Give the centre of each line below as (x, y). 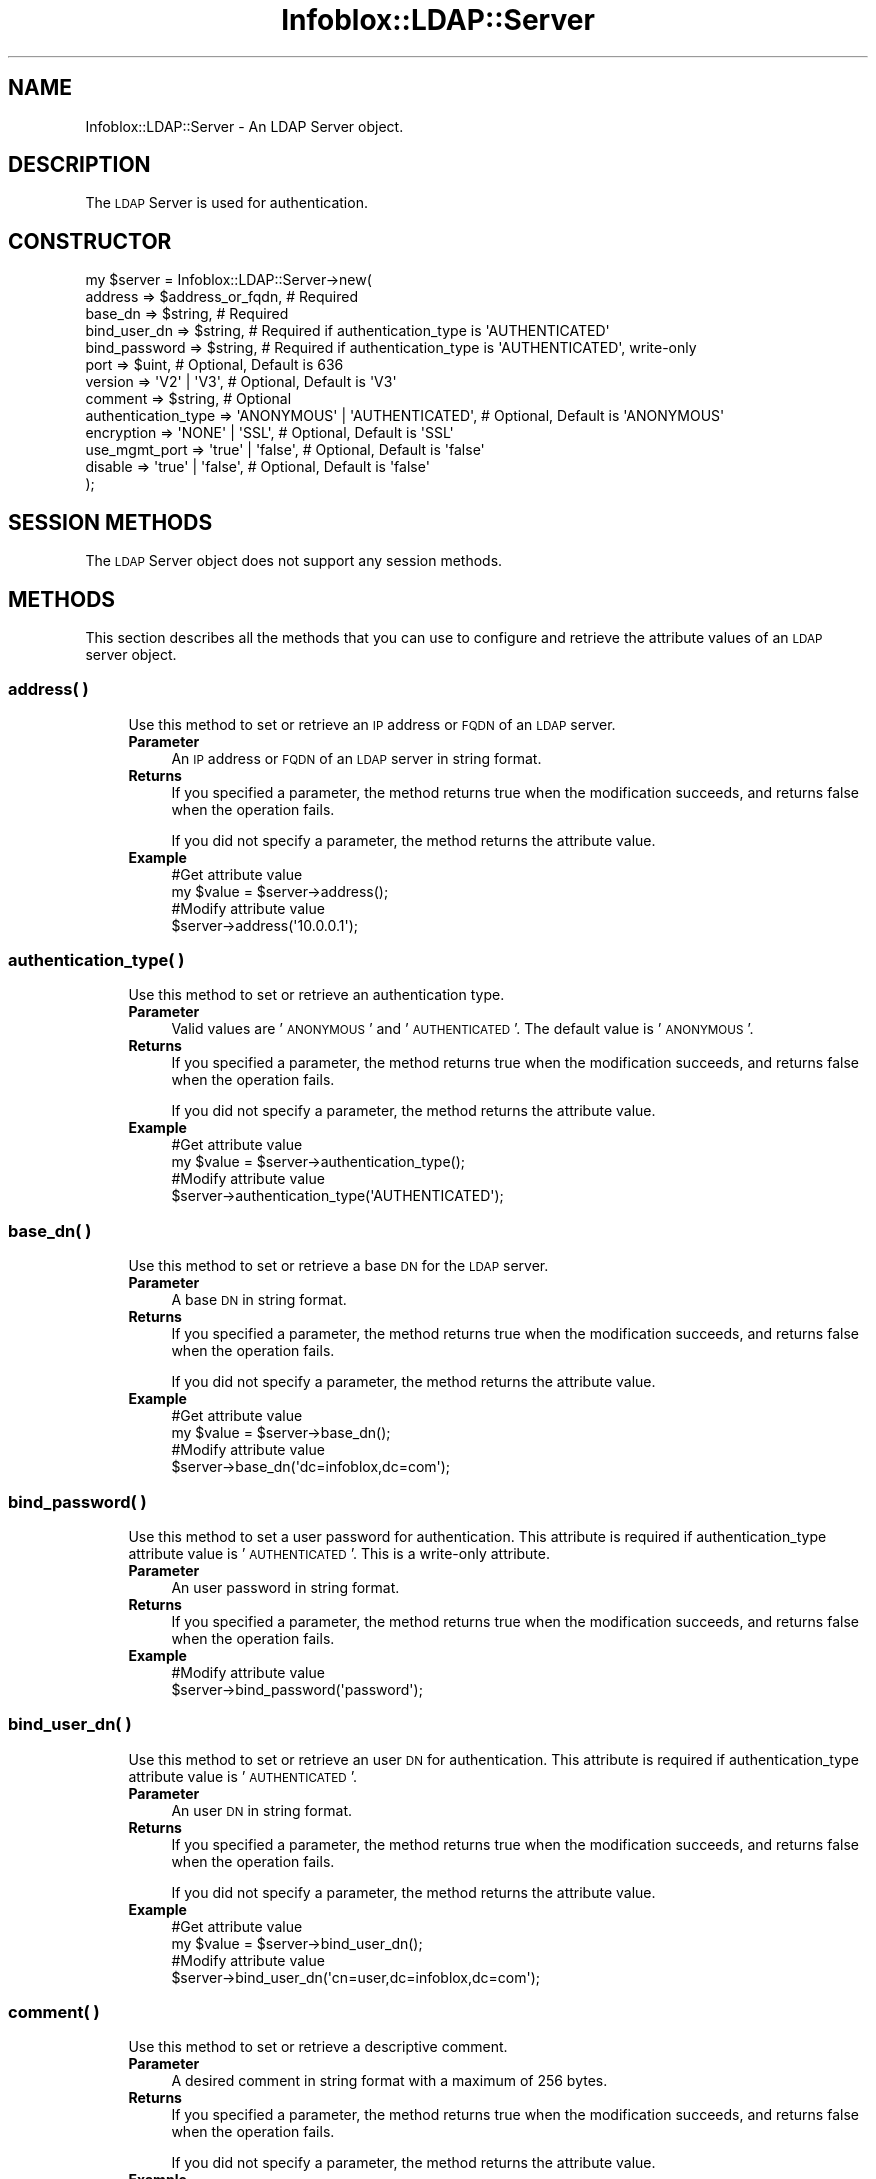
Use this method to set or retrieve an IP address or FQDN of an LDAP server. (372, 724)
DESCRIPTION (79, 165)
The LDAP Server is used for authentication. (226, 203)
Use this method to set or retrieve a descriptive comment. (318, 2047)
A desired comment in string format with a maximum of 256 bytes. (389, 2081)
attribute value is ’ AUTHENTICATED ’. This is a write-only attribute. (339, 1553)
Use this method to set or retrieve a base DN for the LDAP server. (338, 1266)
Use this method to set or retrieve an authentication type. (316, 995)
